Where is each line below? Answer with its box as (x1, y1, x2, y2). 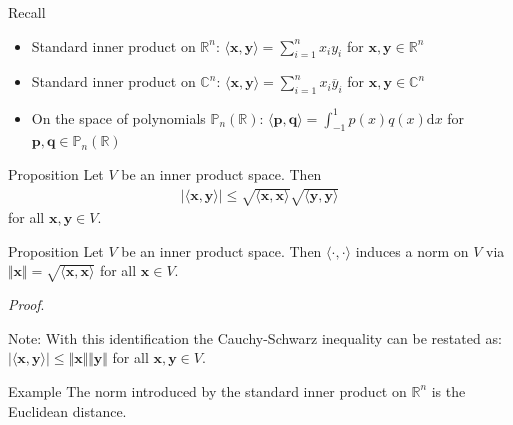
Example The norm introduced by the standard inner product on (8, 380, 407, 401)
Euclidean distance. (8, 400, 127, 421)
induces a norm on (355, 240, 469, 261)
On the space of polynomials (31, 107, 206, 128)
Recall (8, 2, 46, 22)
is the (431, 380, 466, 401)
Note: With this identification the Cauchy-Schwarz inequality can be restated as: (8, 327, 502, 348)
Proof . (8, 294, 45, 315)
